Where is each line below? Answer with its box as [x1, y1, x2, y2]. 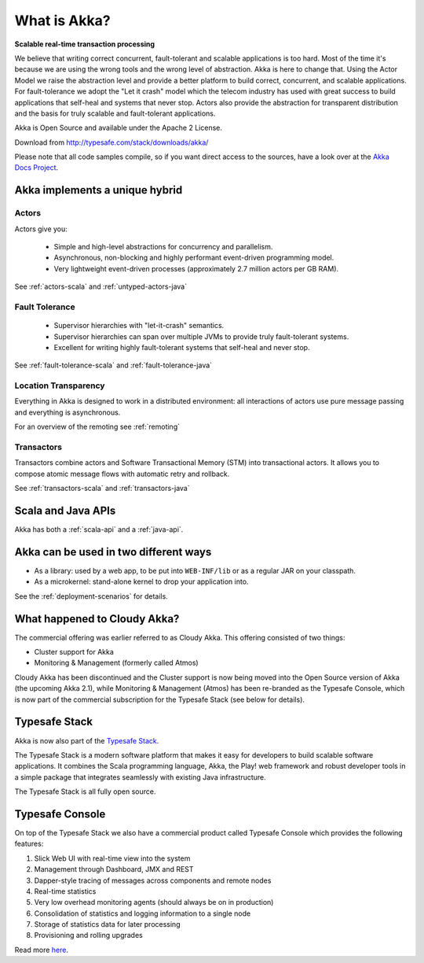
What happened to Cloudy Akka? [14, 612, 180, 625]
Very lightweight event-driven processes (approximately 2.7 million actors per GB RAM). [53, 264, 339, 273]
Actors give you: [14, 224, 68, 234]
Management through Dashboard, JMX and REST [34, 865, 194, 874]
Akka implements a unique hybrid [14, 183, 183, 197]
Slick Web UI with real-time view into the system [34, 854, 191, 863]
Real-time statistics [34, 886, 97, 896]
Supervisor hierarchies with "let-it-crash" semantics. [53, 321, 225, 330]
